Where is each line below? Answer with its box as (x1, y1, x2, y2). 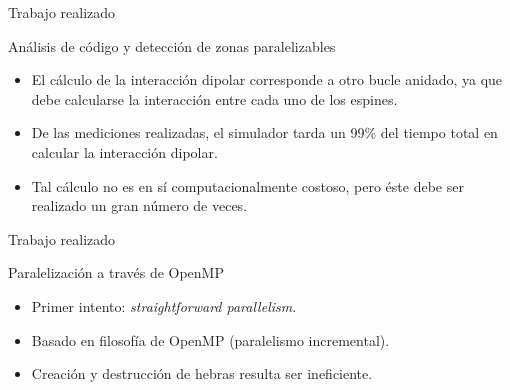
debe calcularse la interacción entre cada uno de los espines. (31, 88, 398, 109)
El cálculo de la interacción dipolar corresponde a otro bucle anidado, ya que (31, 69, 503, 90)
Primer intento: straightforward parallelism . (31, 295, 297, 316)
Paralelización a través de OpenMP (8, 262, 224, 283)
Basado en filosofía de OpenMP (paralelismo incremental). (31, 329, 390, 350)
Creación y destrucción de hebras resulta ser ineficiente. (31, 363, 373, 384)
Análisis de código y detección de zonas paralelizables (8, 35, 336, 56)
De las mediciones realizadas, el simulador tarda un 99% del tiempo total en (31, 122, 498, 143)
